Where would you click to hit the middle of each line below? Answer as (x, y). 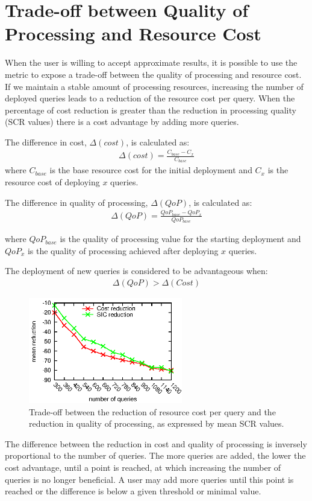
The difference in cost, (46, 142)
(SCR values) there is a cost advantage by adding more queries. (122, 122)
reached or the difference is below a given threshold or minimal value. (133, 491)
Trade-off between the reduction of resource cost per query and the (152, 411)
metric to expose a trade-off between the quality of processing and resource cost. (153, 74)
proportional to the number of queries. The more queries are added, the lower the (155, 455)
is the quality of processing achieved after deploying (123, 250)
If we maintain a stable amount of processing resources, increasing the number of (154, 86)
